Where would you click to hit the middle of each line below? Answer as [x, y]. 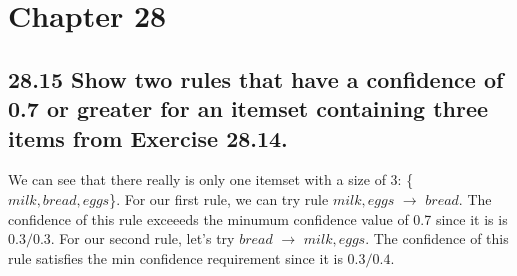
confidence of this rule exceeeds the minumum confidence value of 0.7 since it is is [258, 218]
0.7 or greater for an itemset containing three [248, 108]
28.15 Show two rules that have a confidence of [256, 78]
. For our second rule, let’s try [142, 238]
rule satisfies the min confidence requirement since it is [175, 257]
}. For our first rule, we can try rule [219, 198]
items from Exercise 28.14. [148, 137]
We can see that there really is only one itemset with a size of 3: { [211, 179]
